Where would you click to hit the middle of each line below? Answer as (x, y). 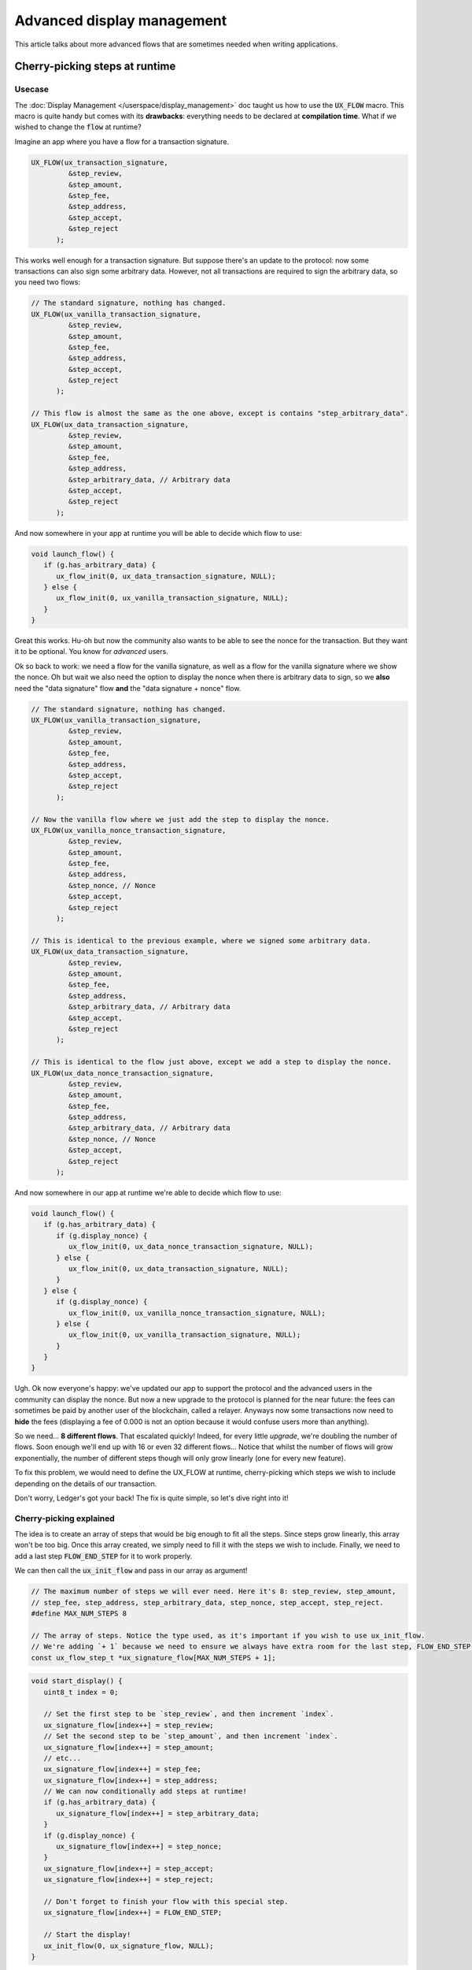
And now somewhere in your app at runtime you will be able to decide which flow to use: (158, 533)
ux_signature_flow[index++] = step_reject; (129, 1880)
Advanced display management (121, 20)
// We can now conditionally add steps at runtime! (145, 1792)
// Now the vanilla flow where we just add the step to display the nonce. (181, 819)
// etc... (63, 1758)
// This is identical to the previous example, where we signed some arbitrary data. (201, 940)
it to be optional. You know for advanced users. (91, 652)
